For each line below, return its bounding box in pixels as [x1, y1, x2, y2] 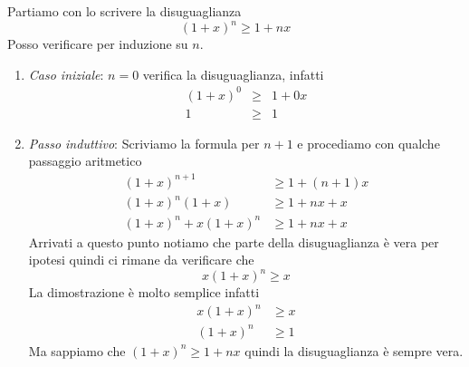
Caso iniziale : [28, 64, 104, 83]
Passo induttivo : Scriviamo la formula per [28, 133, 260, 152]
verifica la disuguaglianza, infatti [142, 64, 324, 83]
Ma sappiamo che [28, 341, 126, 360]
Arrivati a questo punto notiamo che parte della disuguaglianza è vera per [28, 232, 439, 251]
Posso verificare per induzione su [7, 34, 188, 53]
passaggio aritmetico [28, 151, 142, 170]
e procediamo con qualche [297, 133, 440, 152]
